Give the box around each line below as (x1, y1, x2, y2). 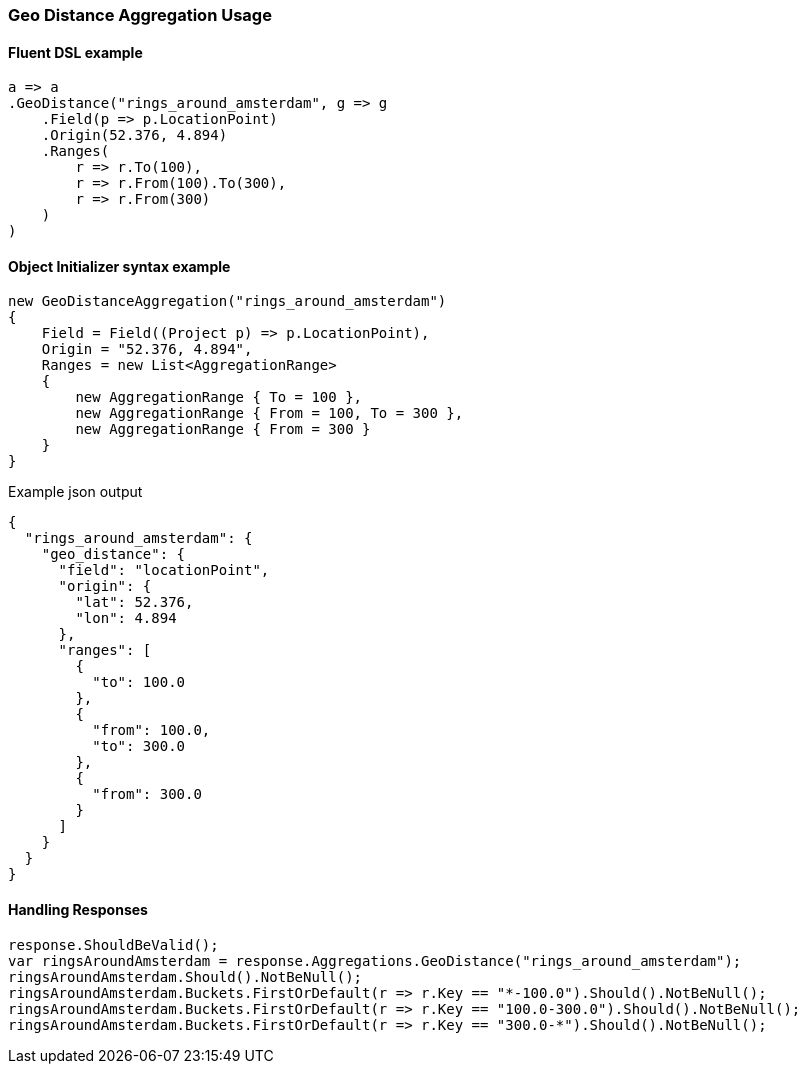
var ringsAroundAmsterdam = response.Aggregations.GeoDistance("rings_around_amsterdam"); (8, 952, 742, 969)
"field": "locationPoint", (58, 562, 270, 579)
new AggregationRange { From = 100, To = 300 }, (75, 405, 464, 422)
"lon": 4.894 (75, 610, 177, 627)
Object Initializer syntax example (8, 257, 231, 275)
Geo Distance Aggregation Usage (8, 5, 272, 25)
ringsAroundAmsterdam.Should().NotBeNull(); (8, 968, 363, 985)
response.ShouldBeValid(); (8, 936, 219, 953)
